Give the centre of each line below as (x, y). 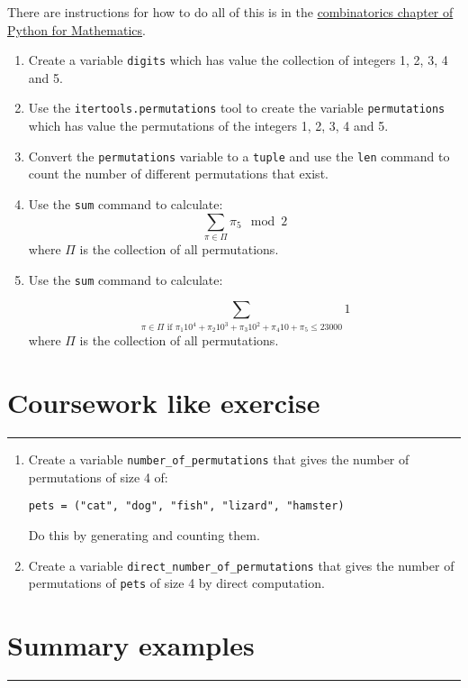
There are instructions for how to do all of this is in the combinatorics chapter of (230, 12)
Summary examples (131, 645)
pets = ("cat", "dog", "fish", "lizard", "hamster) (186, 506)
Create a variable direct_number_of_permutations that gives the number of (241, 565)
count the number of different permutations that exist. (178, 174)
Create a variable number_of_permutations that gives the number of (219, 459)
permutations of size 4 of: (98, 477)
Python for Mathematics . (76, 29)
